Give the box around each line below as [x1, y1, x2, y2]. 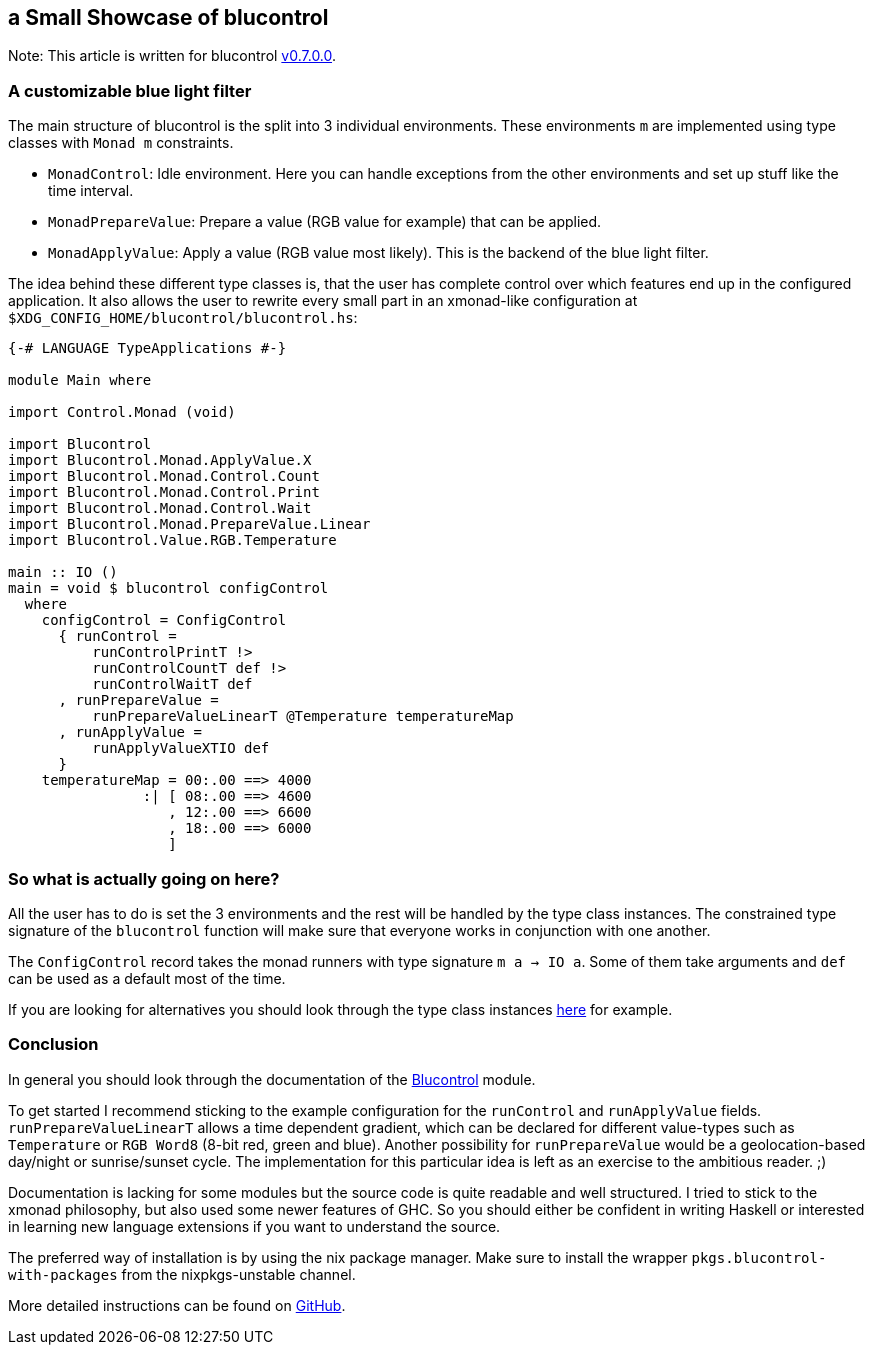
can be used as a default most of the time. [8, 969, 286, 987]
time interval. [48, 182, 134, 200]
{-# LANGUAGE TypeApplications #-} [8, 340, 287, 357]
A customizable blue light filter [8, 80, 252, 101]
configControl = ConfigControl [41, 612, 287, 629]
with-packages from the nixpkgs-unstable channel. [8, 1265, 356, 1283]
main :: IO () [8, 564, 118, 581]
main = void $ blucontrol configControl [8, 580, 329, 597]
